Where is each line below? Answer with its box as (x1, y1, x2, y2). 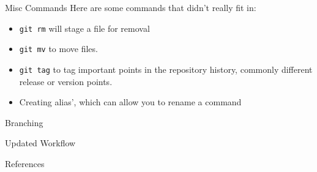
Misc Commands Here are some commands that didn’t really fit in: (5, 1, 256, 13)
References (5, 157, 45, 170)
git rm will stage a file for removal (19, 21, 150, 34)
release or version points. (19, 75, 113, 88)
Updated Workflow (5, 136, 76, 149)
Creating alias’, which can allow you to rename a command (19, 95, 242, 108)
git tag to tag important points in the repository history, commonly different (19, 62, 313, 75)
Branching (5, 116, 43, 129)
